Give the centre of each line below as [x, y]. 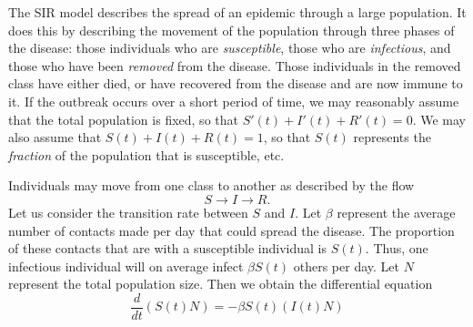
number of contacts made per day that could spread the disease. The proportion [231, 230]
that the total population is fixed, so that [123, 119]
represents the [392, 137]
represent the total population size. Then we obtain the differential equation [221, 284]
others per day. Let [346, 266]
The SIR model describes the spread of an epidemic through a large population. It [237, 12]
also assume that [55, 137]
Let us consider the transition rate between [128, 212]
